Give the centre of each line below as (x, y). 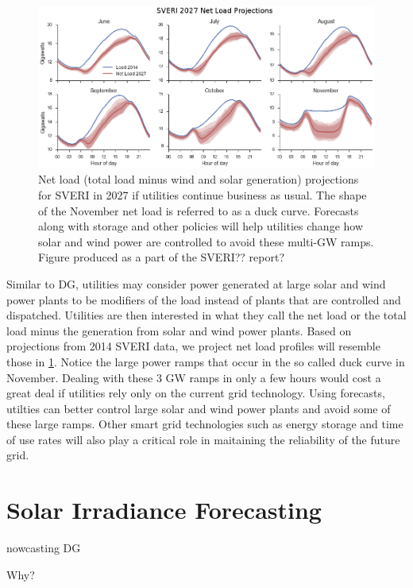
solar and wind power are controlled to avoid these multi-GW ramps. (206, 241)
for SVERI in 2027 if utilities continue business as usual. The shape (203, 194)
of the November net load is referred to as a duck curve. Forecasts (199, 210)
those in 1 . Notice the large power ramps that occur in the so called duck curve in (206, 361)
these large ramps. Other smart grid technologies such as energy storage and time (205, 424)
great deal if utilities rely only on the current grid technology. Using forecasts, (196, 393)
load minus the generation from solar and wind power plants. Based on (179, 330)
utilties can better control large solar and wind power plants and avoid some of (199, 408)
